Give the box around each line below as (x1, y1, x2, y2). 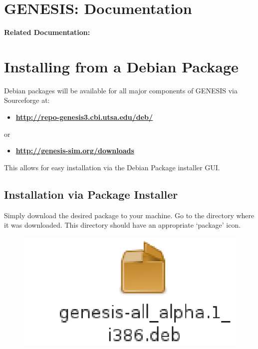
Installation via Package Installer (4, 186, 178, 202)
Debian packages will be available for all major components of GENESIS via (4, 85, 238, 95)
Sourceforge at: (4, 95, 50, 105)
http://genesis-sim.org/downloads (15, 145, 134, 156)
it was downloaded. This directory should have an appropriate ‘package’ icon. (4, 220, 241, 230)
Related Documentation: (4, 27, 90, 37)
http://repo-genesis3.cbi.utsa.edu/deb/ (15, 112, 153, 122)
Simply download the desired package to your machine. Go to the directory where (4, 210, 255, 220)
